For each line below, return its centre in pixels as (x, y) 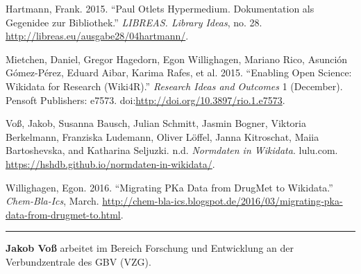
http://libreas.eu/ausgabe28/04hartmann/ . (97, 36)
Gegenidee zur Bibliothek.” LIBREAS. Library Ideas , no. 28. (134, 22)
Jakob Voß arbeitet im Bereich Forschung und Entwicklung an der (150, 248)
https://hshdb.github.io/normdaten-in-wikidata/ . (110, 163)
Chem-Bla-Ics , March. (52, 201)
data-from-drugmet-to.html (63, 214)
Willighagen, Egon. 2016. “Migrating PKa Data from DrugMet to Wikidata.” (169, 187)
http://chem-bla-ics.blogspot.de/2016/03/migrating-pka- (223, 201)
